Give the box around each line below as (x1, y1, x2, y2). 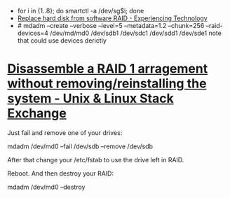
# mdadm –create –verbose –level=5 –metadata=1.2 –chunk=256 (17, 22, 205, 29)
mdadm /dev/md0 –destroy (7, 183, 86, 191)
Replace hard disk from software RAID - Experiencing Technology (17, 14, 208, 22)
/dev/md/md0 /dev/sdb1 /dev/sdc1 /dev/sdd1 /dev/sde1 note (50, 29, 222, 37)
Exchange (7, 106, 67, 122)
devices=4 (17, 29, 49, 37)
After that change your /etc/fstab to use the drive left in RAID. (7, 155, 184, 164)
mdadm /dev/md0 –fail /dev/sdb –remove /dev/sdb (7, 142, 153, 150)
